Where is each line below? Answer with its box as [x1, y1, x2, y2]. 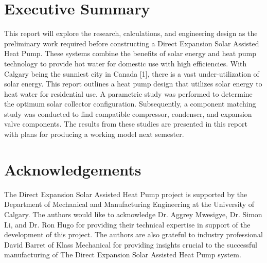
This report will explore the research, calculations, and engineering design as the [4, 28, 258, 39]
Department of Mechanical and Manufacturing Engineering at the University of [4, 199, 255, 209]
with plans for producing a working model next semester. [4, 129, 184, 139]
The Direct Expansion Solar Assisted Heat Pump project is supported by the [4, 188, 247, 199]
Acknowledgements [4, 159, 141, 180]
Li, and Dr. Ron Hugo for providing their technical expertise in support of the [4, 219, 251, 230]
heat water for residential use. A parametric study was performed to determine [4, 88, 253, 99]
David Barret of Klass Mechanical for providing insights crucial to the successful [4, 239, 257, 250]
